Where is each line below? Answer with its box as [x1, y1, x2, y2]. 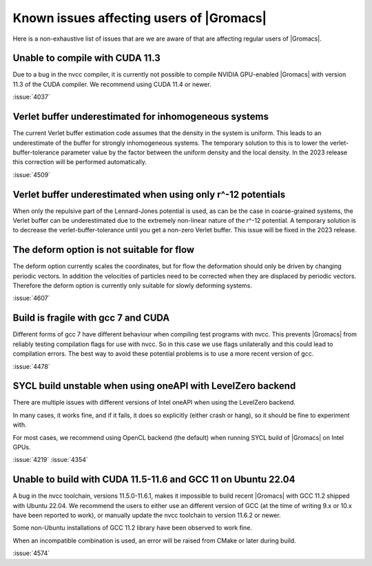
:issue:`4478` [12, 362, 51, 370]
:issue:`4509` [12, 170, 51, 179]
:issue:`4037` [12, 93, 51, 101]
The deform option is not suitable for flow [12, 244, 195, 256]
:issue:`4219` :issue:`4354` [12, 456, 89, 464]
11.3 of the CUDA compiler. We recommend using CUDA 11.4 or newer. [12, 80, 211, 88]
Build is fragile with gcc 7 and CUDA [12, 312, 170, 324]
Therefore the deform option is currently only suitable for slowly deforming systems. [12, 281, 253, 290]
